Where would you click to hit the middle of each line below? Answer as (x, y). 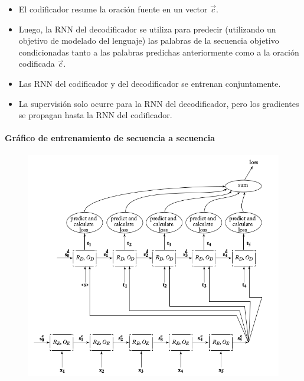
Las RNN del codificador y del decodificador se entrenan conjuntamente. (150, 83)
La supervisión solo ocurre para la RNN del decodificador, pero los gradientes (159, 103)
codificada (37, 63)
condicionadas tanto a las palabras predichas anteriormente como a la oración (159, 52)
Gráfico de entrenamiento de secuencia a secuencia (110, 138)
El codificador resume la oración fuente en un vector (113, 9)
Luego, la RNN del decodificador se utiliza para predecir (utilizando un (147, 29)
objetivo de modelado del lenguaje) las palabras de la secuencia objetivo (149, 40)
